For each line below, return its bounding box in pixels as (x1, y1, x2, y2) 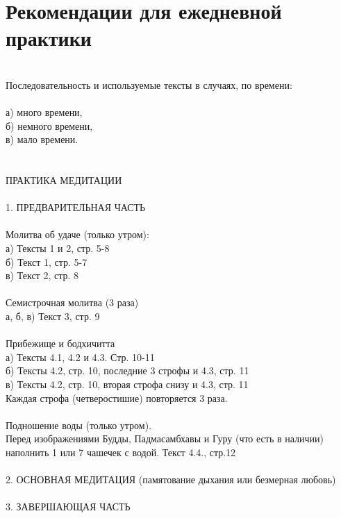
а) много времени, (6, 105, 83, 119)
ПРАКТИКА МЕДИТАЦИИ (6, 173, 122, 187)
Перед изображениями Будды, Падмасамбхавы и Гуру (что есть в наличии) (6, 431, 324, 446)
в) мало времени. (6, 132, 78, 147)
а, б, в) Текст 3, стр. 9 (6, 309, 100, 323)
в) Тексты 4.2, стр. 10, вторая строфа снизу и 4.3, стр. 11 (6, 376, 249, 391)
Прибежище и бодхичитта (6, 336, 115, 351)
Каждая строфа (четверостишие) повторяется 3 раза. (6, 390, 228, 405)
